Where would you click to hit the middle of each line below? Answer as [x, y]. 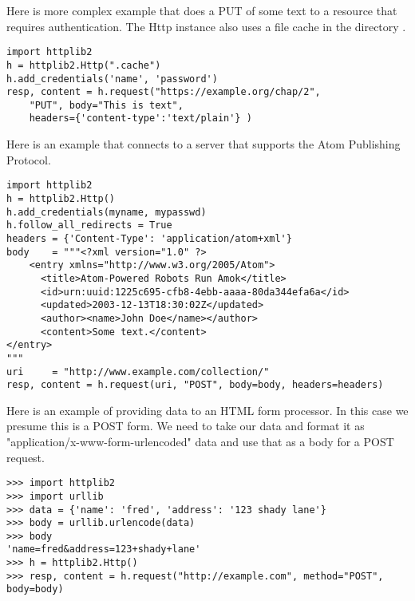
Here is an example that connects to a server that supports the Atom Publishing [204, 144]
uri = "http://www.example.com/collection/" [138, 372]
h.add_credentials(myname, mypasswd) [107, 212]
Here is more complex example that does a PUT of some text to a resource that [202, 10]
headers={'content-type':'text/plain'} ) [140, 119]
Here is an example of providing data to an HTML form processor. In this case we [207, 410]
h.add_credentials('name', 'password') [112, 79]
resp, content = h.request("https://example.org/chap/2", [164, 92]
